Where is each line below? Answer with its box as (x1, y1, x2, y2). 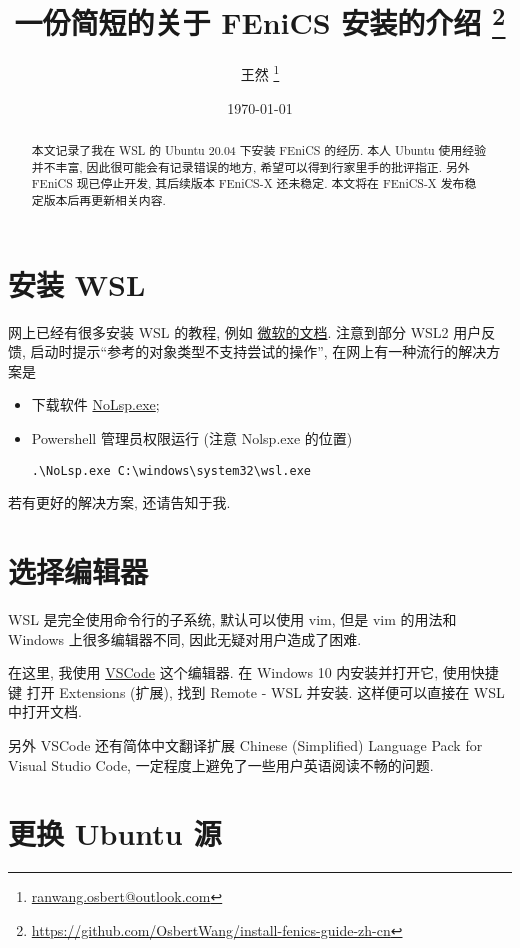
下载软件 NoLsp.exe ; (31, 394, 160, 415)
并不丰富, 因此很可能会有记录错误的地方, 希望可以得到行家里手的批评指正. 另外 (31, 158, 470, 175)
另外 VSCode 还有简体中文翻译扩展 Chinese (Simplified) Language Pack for (8, 734, 483, 755)
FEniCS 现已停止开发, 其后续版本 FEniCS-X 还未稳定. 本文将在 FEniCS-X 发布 (31, 175, 465, 192)
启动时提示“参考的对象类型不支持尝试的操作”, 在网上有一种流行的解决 (30, 341, 487, 362)
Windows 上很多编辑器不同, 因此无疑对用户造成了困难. (8, 628, 362, 649)
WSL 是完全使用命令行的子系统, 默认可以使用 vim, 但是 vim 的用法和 (8, 609, 457, 629)
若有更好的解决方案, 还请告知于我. (8, 492, 231, 513)
